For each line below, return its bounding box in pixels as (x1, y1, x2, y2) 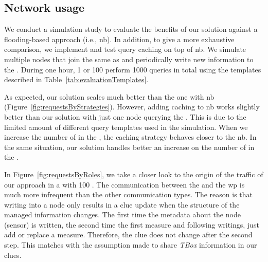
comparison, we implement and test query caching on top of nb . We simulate (4, 44, 246, 54)
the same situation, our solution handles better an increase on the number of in (4, 141, 255, 152)
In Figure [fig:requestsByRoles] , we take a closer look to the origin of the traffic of (4, 169, 263, 179)
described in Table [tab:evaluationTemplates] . (4, 74, 149, 85)
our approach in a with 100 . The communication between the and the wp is (4, 179, 245, 190)
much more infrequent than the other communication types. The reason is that (4, 189, 253, 200)
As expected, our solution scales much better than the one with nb (4, 91, 215, 102)
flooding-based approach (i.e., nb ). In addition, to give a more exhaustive (4, 33, 235, 44)
